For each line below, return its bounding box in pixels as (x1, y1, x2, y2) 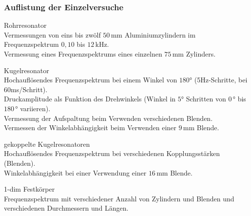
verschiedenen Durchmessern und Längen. (4, 203, 129, 213)
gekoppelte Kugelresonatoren (4, 138, 90, 149)
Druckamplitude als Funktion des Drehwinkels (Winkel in (4, 94, 176, 104)
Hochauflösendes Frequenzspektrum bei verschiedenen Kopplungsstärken (4, 148, 220, 158)
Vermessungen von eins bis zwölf (4, 29, 101, 39)
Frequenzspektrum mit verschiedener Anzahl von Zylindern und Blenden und (4, 193, 234, 203)
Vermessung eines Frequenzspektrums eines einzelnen (4, 49, 162, 59)
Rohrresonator (4, 20, 47, 30)
